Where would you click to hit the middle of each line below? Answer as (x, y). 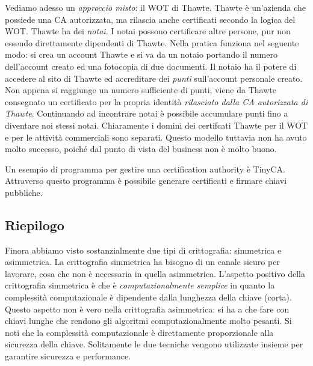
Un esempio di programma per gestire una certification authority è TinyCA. (145, 169)
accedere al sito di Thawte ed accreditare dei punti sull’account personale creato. (154, 78)
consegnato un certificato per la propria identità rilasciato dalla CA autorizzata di (156, 101)
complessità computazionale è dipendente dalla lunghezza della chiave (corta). (148, 297)
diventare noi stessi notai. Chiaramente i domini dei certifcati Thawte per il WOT (156, 125)
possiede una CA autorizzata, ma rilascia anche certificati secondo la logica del (150, 19)
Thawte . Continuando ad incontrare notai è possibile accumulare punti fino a (147, 113)
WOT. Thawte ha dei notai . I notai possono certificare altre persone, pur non (148, 31)
